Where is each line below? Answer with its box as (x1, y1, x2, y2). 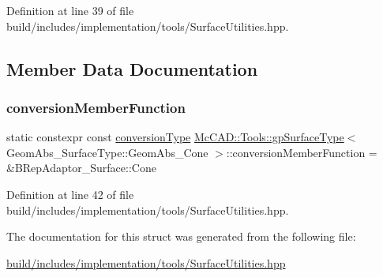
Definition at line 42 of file (6, 185, 134, 202)
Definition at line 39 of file (6, 2, 134, 18)
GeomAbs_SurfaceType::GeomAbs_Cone (6, 144, 208, 160)
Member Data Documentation (6, 56, 258, 80)
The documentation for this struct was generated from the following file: (6, 228, 356, 245)
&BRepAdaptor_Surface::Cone (6, 159, 156, 176)
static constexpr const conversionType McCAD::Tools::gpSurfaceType (6, 129, 344, 145)
